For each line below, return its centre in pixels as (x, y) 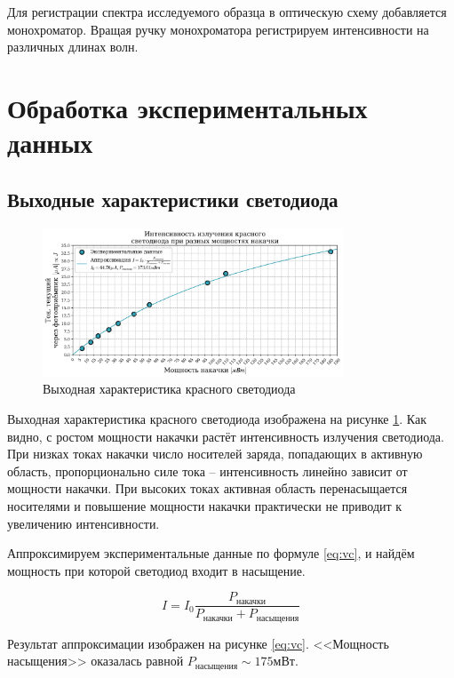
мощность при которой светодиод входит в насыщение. (156, 570)
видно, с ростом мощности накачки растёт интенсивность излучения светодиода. (226, 436)
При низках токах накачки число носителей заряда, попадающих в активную (215, 454)
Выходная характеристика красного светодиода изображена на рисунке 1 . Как (217, 419)
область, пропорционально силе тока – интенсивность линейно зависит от (207, 471)
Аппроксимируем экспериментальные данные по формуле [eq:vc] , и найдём (211, 553)
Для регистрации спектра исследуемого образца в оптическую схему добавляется (227, 12)
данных (50, 143)
